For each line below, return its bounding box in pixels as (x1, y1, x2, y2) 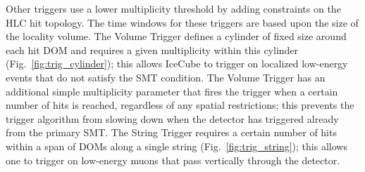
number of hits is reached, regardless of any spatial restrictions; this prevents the (6, 98, 354, 112)
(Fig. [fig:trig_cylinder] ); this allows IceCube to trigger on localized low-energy (6, 56, 348, 71)
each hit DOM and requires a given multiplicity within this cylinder (6, 42, 299, 57)
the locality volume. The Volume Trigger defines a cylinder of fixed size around (6, 29, 347, 44)
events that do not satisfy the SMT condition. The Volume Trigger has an (6, 70, 326, 84)
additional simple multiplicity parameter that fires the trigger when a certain (6, 84, 338, 98)
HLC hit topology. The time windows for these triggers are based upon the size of (6, 15, 359, 29)
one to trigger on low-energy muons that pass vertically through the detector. (6, 152, 340, 167)
